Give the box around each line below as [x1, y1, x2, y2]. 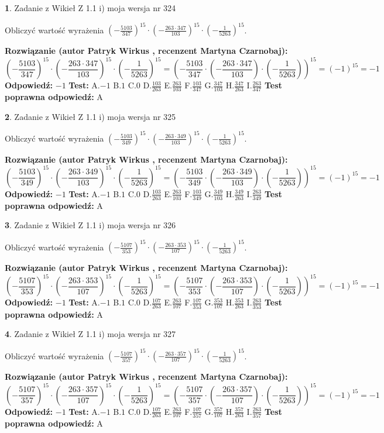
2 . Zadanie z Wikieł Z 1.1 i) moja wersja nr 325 [5, 110, 176, 122]
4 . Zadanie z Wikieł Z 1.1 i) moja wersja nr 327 [5, 328, 176, 340]
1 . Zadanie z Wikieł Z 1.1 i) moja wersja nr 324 [5, 2, 176, 13]
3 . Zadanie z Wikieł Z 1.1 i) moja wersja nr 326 [5, 219, 176, 231]
